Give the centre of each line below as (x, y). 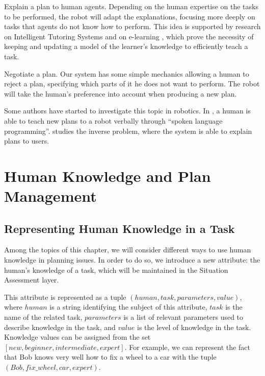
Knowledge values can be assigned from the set (77, 337)
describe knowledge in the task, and (60, 327)
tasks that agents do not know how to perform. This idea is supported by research (132, 26)
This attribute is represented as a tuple (65, 297)
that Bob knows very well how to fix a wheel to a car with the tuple (110, 357)
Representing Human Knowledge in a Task (120, 228)
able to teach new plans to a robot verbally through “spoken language (113, 120)
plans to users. (27, 141)
